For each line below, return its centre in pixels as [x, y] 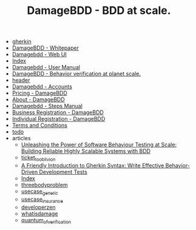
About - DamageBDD [38, 100]
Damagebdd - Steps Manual [47, 106]
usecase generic [40, 192]
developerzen [38, 207]
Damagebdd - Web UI [39, 55]
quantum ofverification [46, 221]
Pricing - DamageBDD [40, 93]
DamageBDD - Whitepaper [45, 48]
